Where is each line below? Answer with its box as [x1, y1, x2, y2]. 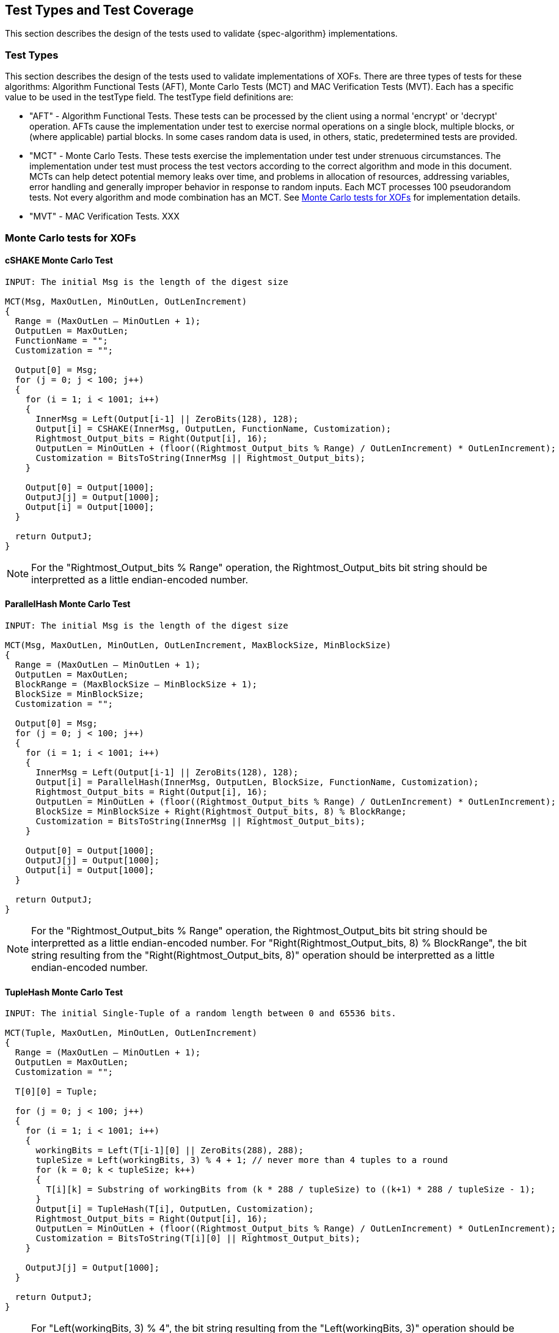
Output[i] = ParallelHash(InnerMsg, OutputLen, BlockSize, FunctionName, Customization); [35, 777, 479, 787]
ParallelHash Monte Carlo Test [5, 599, 131, 610]
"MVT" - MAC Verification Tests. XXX [29, 211, 180, 222]
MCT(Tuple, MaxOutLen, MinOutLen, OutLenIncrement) [5, 1028, 258, 1038]
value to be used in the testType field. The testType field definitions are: [5, 92, 294, 103]
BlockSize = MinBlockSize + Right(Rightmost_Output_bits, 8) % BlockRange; [35, 806, 407, 816]
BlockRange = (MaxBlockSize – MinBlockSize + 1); [15, 679, 258, 689]
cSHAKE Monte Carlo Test [5, 255, 113, 266]
